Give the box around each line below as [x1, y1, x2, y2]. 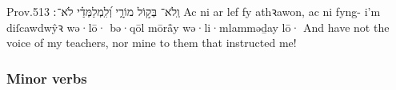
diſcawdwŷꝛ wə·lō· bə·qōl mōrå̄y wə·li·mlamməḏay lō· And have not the [6, 18, 390, 35]
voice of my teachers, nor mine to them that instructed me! [6, 34, 297, 51]
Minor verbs [6, 68, 87, 88]
